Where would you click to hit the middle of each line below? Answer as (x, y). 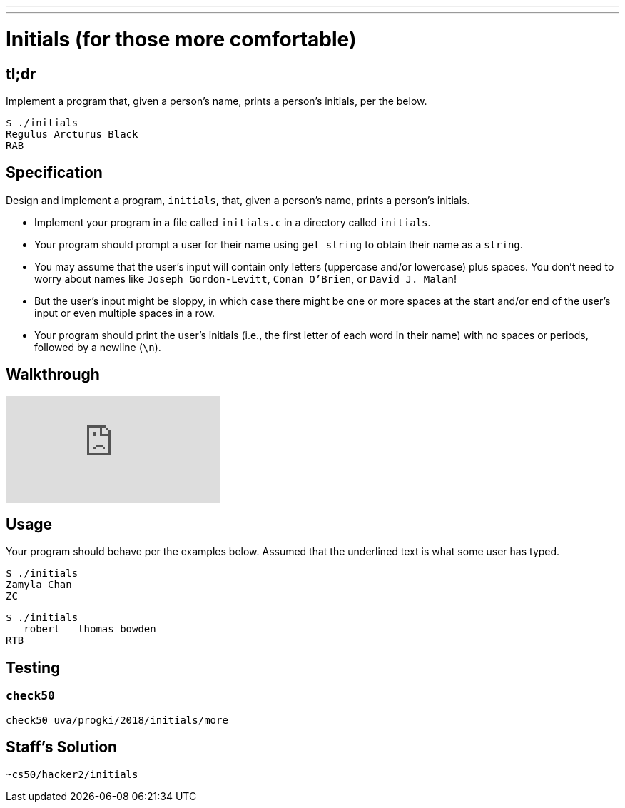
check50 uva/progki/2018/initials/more (117, 720)
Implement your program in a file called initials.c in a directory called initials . (233, 222)
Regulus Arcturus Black (72, 134)
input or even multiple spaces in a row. (125, 313)
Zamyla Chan (39, 585)
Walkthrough (53, 375)
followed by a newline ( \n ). (98, 347)
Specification (54, 173)
